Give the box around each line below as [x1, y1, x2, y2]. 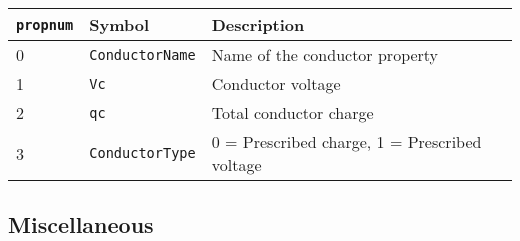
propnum [16, 16, 74, 33]
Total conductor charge [211, 101, 374, 124]
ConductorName [89, 46, 196, 63]
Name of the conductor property [211, 43, 439, 66]
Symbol [89, 13, 150, 36]
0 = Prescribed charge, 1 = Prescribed [211, 130, 482, 153]
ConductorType [89, 145, 196, 161]
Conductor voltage [211, 72, 341, 95]
